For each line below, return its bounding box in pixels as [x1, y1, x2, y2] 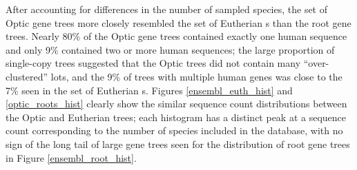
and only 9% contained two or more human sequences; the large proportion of [6, 42, 335, 56]
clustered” [6, 69, 48, 83]
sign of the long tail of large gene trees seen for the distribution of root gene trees [6, 136, 350, 151]
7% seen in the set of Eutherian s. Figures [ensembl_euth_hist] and [6, 83, 293, 97]
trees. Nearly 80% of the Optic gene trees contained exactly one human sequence [6, 29, 347, 43]
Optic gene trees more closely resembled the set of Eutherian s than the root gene [6, 15, 351, 30]
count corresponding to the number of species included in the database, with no [6, 123, 343, 138]
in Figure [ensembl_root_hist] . [6, 150, 137, 164]
